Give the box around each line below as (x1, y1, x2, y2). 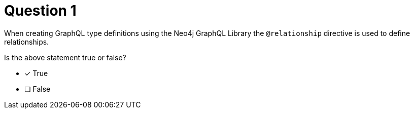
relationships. (4, 37, 49, 46)
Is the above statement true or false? (4, 53, 126, 62)
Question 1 (4, 2, 77, 19)
